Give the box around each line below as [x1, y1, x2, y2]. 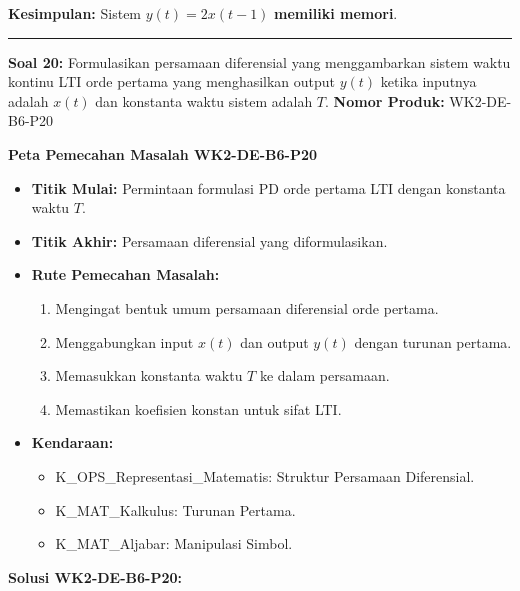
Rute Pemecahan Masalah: [31, 264, 220, 285]
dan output [240, 331, 309, 352]
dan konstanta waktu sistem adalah [95, 90, 313, 111]
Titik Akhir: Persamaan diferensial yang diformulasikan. [31, 230, 388, 251]
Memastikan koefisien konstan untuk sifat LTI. [55, 398, 342, 419]
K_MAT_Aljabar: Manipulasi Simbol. [55, 533, 293, 554]
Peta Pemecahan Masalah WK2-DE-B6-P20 [8, 143, 317, 164]
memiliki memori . [274, 3, 398, 23]
